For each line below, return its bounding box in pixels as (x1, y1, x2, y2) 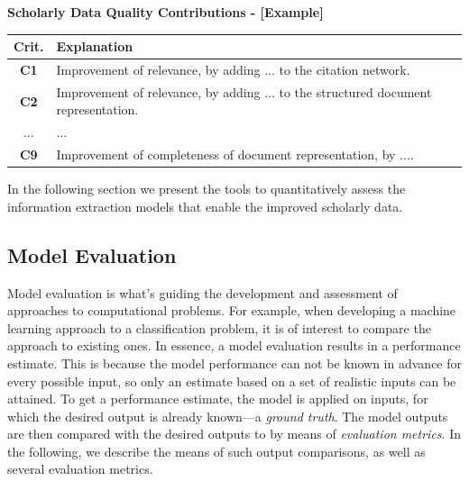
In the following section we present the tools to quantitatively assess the (7, 179, 406, 198)
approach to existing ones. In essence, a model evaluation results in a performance (7, 336, 461, 355)
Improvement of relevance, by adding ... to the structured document (56, 82, 432, 101)
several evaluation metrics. (7, 459, 153, 478)
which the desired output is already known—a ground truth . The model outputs (7, 406, 448, 425)
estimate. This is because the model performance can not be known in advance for (7, 353, 462, 372)
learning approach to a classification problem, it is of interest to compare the (7, 318, 431, 337)
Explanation (56, 37, 133, 56)
